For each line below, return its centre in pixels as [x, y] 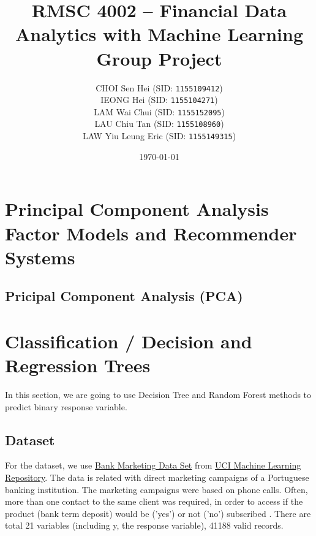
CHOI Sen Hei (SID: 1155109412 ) [159, 87]
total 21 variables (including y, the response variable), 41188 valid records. [144, 525]
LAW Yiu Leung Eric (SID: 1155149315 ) [159, 136]
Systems [40, 257]
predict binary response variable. [66, 406]
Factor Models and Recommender [151, 233]
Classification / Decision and [129, 341]
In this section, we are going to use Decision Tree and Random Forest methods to [158, 395]
